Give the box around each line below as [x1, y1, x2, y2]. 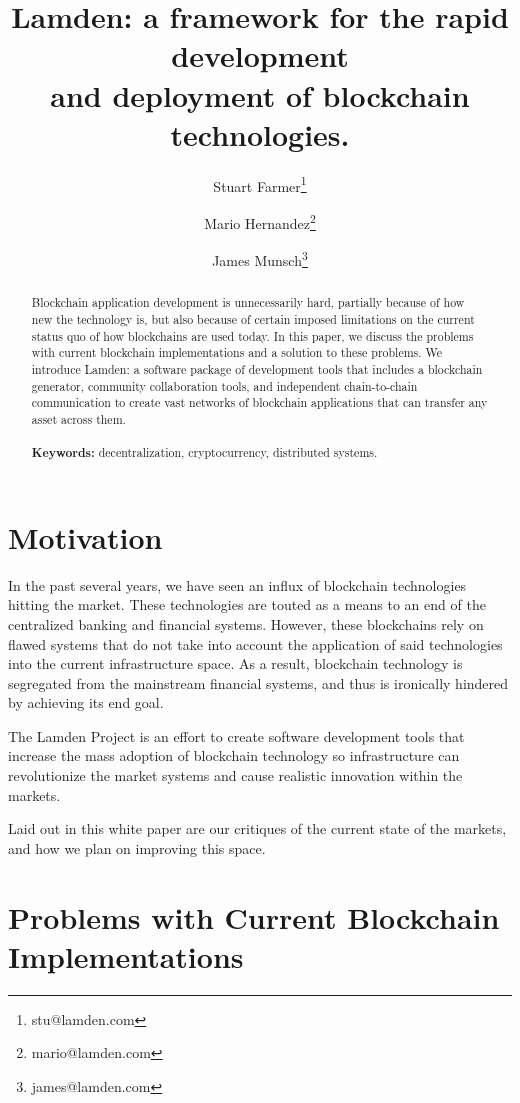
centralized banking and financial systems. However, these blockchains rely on [8, 613, 484, 634]
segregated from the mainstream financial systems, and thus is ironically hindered [8, 672, 509, 693]
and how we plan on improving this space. [8, 837, 266, 858]
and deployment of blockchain [50, 74, 470, 115]
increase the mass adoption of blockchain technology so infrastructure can [8, 745, 460, 766]
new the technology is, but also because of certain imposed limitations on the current [31, 310, 475, 327]
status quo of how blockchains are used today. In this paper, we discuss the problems [31, 327, 474, 344]
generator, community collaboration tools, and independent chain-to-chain [31, 377, 418, 394]
